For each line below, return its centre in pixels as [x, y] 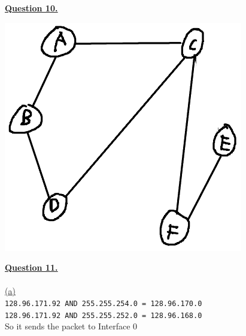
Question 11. [31, 267]
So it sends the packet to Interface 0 [71, 326]
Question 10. [31, 8]
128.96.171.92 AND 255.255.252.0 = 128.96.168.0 [104, 315]
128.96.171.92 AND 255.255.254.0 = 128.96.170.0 [104, 303]
